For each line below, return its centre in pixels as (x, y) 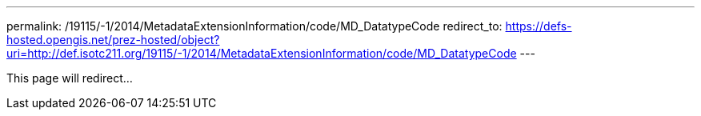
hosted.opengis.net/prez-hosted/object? (113, 40)
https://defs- (539, 26)
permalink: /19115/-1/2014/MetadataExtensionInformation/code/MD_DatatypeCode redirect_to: (254, 26)
